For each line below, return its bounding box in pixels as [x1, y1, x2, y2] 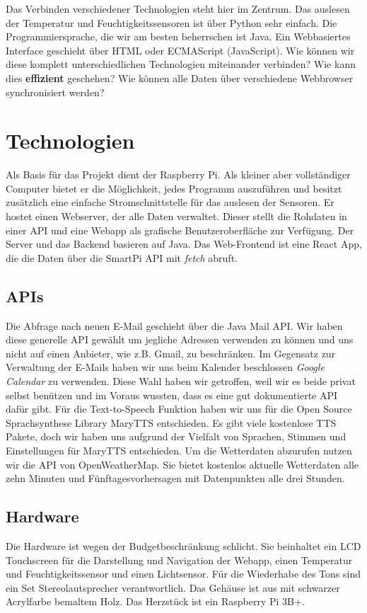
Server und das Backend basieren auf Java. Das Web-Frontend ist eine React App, [6, 236, 362, 251]
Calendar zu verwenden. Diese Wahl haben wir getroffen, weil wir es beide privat [6, 374, 356, 389]
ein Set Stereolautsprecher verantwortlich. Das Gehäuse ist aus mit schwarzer [6, 580, 340, 595]
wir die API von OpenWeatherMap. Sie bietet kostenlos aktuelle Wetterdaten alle [6, 457, 359, 471]
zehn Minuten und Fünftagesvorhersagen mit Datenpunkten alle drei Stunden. [6, 471, 345, 486]
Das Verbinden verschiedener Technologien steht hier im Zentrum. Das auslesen [6, 1, 350, 16]
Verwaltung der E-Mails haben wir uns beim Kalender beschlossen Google [6, 360, 325, 374]
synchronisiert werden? [6, 84, 105, 99]
